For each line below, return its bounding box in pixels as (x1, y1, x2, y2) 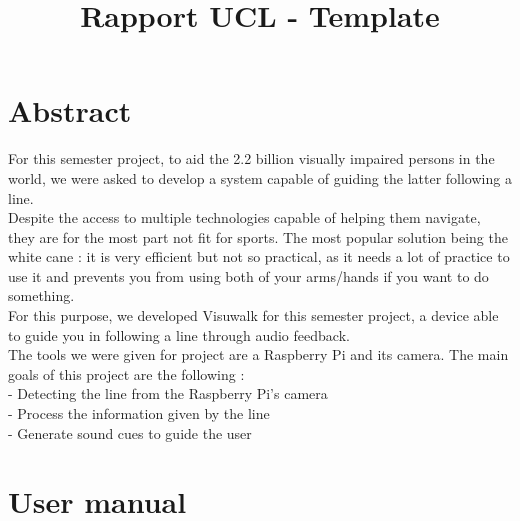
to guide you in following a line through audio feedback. (8, 324, 350, 345)
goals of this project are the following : (8, 363, 245, 384)
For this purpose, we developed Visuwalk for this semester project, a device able (8, 305, 499, 326)
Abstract (8, 90, 132, 131)
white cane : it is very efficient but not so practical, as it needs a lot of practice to (8, 246, 510, 267)
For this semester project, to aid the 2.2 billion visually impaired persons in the (8, 148, 495, 169)
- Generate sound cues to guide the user (8, 422, 252, 443)
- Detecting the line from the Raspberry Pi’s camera (8, 383, 328, 404)
